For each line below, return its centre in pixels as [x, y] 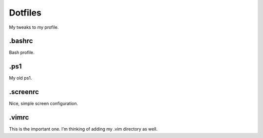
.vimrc [19, 117]
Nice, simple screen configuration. [44, 103]
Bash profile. [22, 52]
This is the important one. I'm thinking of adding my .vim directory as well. [83, 129]
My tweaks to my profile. [34, 27]
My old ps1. [20, 78]
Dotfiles [25, 13]
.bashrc [21, 41]
